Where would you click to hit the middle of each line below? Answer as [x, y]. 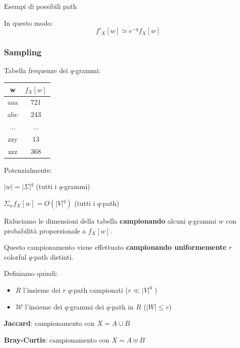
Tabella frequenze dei [36, 70]
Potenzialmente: [28, 170]
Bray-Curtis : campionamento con [57, 339]
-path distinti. [52, 256]
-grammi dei [86, 306]
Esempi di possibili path [40, 6]
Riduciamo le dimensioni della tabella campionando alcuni [95, 221]
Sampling [23, 52]
